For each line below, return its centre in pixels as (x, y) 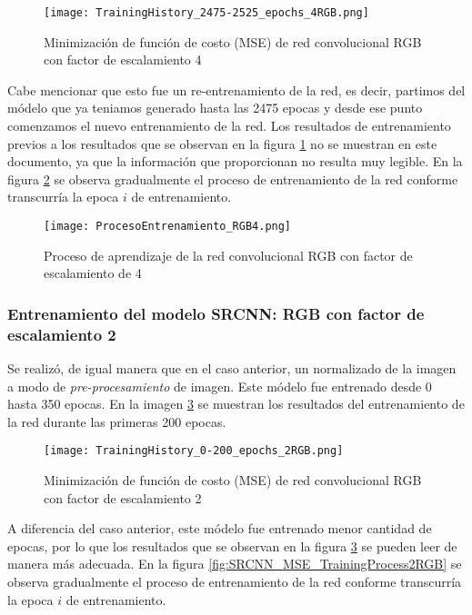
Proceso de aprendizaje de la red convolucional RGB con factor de (228, 255)
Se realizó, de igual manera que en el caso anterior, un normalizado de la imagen (232, 367)
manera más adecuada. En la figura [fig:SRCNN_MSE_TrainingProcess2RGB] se (235, 564)
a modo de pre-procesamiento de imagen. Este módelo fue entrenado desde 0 (220, 386)
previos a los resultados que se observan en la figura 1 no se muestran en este (222, 143)
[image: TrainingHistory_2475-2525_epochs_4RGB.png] (206, 13)
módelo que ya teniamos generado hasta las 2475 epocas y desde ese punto (215, 108)
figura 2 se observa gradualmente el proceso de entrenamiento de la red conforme (233, 179)
